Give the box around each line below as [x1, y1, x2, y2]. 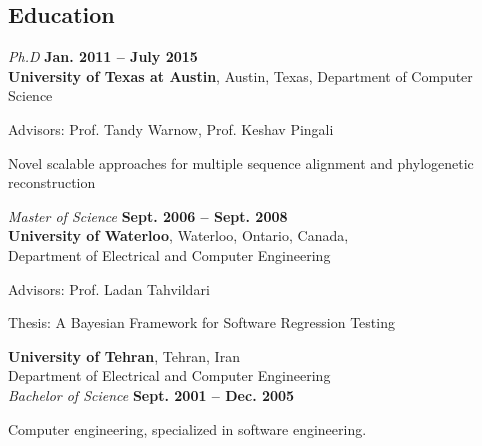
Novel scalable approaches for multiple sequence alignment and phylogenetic [8, 152, 474, 173]
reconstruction [8, 172, 96, 193]
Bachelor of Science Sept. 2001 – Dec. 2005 [8, 384, 295, 405]
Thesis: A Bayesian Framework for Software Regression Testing [8, 312, 395, 333]
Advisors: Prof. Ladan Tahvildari [8, 278, 210, 299]
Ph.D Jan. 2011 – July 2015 [8, 46, 198, 67]
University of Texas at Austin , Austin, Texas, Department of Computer [8, 65, 473, 86]
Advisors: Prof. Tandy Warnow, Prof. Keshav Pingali [8, 118, 334, 139]
